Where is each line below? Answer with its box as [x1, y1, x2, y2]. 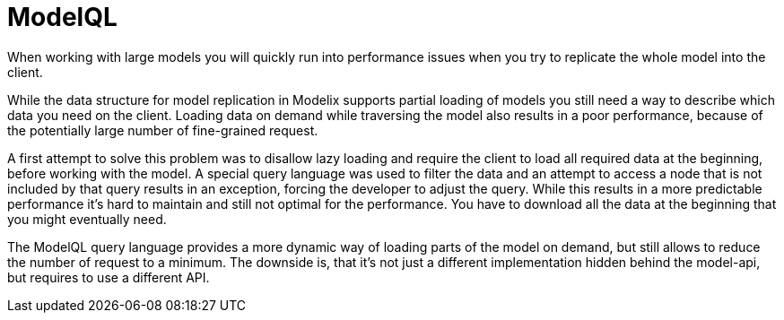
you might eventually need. [7, 211, 167, 227]
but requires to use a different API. [7, 269, 210, 285]
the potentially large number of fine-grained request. [7, 122, 318, 138]
